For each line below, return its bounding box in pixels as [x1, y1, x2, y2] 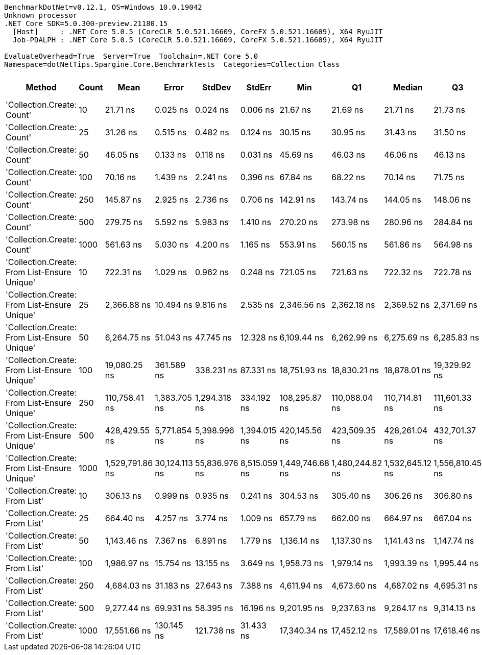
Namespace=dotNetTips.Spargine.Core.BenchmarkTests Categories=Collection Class [4, 60, 340, 68]
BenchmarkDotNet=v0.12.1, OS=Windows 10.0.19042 [4, 3, 202, 11]
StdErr [246, 82, 272, 92]
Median [393, 82, 423, 92]
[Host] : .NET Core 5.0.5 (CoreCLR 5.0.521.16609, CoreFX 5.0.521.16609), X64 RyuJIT [12, 28, 383, 36]
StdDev [202, 82, 231, 92]
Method [26, 82, 57, 92]
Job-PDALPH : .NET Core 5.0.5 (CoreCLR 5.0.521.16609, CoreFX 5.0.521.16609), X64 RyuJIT [12, 36, 383, 44]
